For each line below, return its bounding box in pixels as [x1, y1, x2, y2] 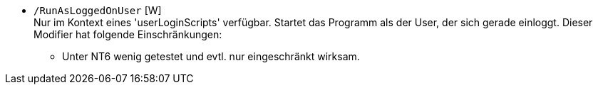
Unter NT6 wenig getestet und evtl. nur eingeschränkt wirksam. [62, 50, 360, 62]
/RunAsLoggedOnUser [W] [33, 4, 162, 16]
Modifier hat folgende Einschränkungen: [33, 28, 222, 40]
